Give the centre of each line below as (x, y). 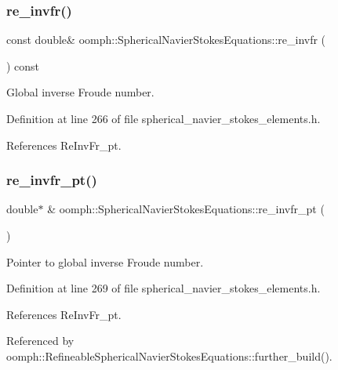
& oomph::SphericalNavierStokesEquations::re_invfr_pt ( (186, 209)
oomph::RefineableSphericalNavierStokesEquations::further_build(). (169, 355)
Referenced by (40, 341)
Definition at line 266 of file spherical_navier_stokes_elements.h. (164, 118)
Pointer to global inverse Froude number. (105, 261)
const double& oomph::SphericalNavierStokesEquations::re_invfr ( (166, 40)
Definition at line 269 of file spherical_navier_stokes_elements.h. (164, 288)
